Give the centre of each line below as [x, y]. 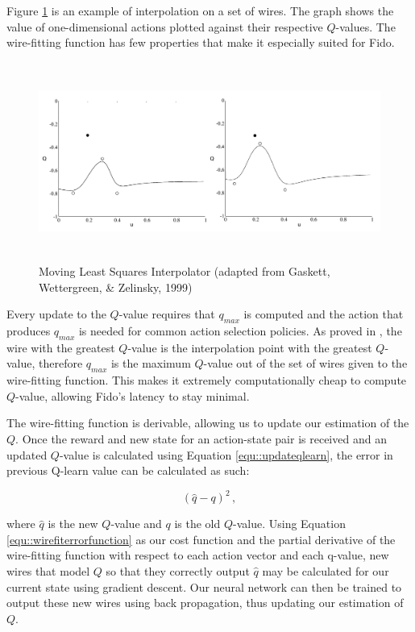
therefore [61, 363]
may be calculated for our [326, 571]
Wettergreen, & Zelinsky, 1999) [116, 287]
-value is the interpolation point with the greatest [250, 347]
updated [27, 454]
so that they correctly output [178, 571]
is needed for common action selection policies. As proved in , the [240, 331]
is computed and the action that [324, 314]
